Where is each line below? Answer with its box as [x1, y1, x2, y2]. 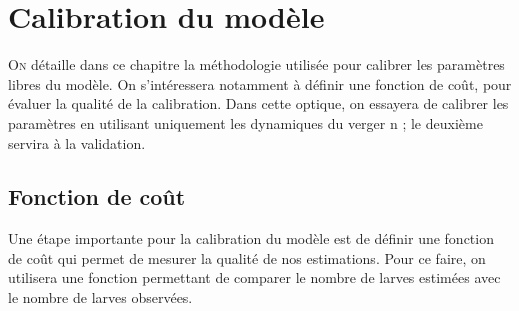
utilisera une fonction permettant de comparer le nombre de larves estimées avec [8, 267, 501, 288]
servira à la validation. [8, 132, 146, 153]
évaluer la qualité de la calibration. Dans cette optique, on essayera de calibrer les [8, 93, 509, 114]
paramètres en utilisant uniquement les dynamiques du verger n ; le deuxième [8, 112, 483, 133]
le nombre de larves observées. [8, 287, 193, 308]
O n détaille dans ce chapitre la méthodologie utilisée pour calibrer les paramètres [8, 54, 505, 75]
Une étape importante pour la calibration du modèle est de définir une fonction [8, 228, 494, 249]
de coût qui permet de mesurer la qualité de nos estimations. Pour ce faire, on [8, 247, 486, 268]
